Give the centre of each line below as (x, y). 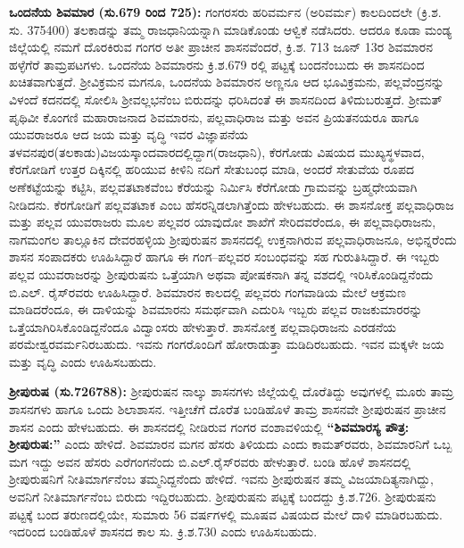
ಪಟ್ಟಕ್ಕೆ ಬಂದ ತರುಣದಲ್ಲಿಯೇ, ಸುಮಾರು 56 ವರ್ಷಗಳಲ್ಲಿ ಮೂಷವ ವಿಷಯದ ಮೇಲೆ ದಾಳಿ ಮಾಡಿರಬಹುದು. (226, 514)
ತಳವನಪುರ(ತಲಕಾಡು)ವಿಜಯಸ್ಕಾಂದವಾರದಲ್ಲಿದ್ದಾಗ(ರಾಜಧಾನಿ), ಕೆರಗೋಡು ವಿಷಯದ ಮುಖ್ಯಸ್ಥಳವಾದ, (217, 151)
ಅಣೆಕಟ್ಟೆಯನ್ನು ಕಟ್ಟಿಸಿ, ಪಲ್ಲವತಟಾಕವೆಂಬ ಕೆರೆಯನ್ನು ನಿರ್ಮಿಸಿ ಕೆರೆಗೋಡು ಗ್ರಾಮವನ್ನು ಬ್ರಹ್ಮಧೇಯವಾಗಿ (213, 186)
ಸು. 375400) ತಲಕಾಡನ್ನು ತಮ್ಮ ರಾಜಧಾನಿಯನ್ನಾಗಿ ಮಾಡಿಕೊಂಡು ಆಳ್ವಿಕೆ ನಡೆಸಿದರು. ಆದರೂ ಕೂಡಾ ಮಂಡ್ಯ (231, 29)
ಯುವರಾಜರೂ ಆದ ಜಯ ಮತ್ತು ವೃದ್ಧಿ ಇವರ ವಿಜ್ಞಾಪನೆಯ (128, 134)
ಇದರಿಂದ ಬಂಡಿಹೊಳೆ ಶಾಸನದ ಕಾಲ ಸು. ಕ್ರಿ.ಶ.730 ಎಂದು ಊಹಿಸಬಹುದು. (163, 531)
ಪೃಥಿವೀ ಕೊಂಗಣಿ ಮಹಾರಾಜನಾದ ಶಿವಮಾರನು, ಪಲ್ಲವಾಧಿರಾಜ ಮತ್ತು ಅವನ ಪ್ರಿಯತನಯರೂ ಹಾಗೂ (214, 116)
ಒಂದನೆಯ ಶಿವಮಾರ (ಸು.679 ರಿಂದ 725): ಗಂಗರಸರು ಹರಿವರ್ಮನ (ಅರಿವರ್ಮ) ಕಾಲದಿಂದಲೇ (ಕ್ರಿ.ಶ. (225, 12)
